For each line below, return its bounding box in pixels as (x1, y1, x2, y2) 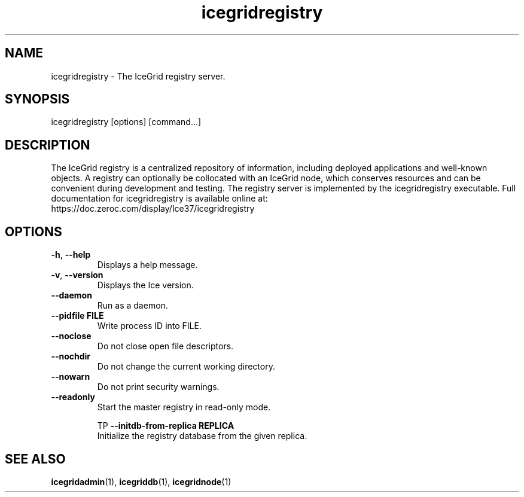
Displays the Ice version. (97, 280, 194, 291)
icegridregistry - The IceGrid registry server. (51, 71, 226, 81)
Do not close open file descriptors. (97, 341, 234, 352)
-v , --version (51, 270, 103, 280)
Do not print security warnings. (97, 382, 220, 392)
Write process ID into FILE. (97, 321, 202, 331)
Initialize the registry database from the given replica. (97, 431, 307, 441)
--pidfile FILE (51, 310, 104, 321)
